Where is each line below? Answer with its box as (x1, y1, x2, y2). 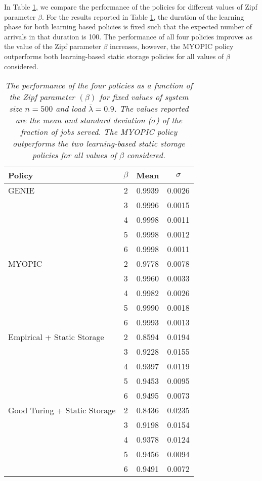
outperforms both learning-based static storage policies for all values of (4, 51, 224, 61)
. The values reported (114, 103, 189, 115)
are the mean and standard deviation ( (15, 114, 151, 126)
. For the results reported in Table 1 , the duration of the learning (41, 11, 244, 22)
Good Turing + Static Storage (8, 404, 116, 416)
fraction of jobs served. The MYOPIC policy (20, 126, 178, 138)
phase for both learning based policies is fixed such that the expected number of (4, 21, 252, 32)
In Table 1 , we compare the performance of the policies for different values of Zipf (4, 2, 257, 12)
